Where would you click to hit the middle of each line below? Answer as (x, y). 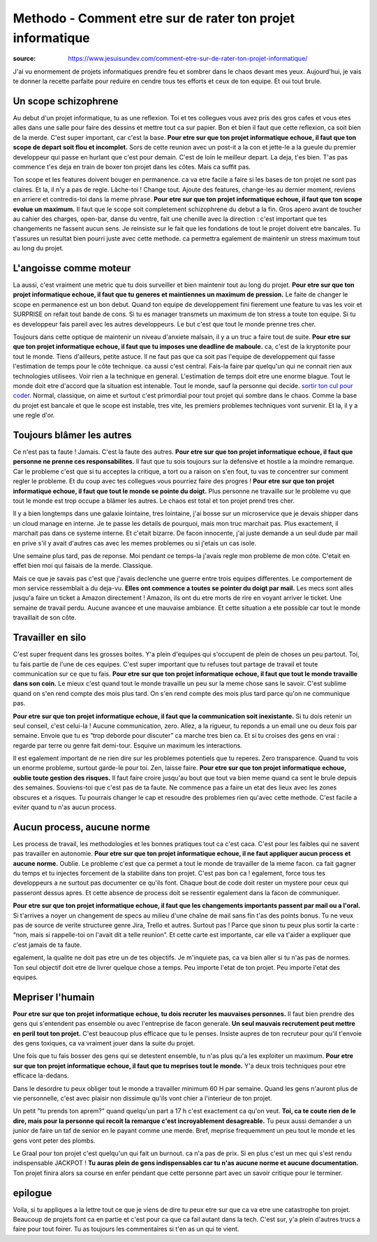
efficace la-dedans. (41, 1076)
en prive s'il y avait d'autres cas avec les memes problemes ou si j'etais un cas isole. (135, 543)
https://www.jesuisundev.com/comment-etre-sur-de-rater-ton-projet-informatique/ (188, 59)
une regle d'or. (34, 415)
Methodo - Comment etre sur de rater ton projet (154, 18)
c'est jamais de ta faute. (47, 945)
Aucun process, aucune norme (81, 827)
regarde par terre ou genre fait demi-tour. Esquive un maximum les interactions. (127, 745)
